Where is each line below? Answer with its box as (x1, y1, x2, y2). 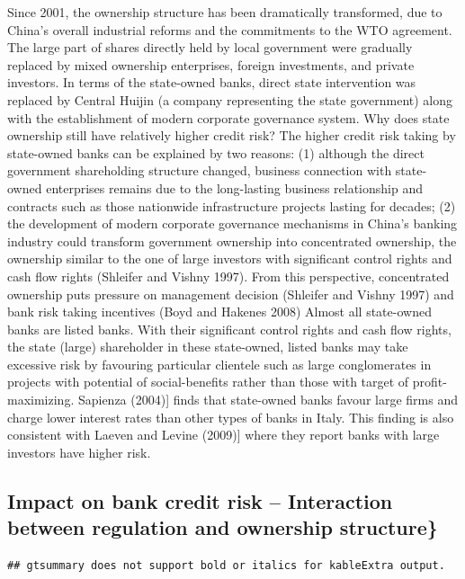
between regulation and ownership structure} (7, 513, 438, 541)
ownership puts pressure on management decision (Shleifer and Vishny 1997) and (7, 284, 454, 303)
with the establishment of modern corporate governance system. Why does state (7, 108, 450, 127)
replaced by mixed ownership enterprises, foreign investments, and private (7, 55, 415, 74)
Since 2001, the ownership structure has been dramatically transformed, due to (7, 3, 443, 21)
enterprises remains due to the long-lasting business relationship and (46, 178, 423, 197)
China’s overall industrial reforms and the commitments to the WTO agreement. (7, 20, 452, 39)
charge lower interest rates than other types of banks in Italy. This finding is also (7, 407, 454, 426)
